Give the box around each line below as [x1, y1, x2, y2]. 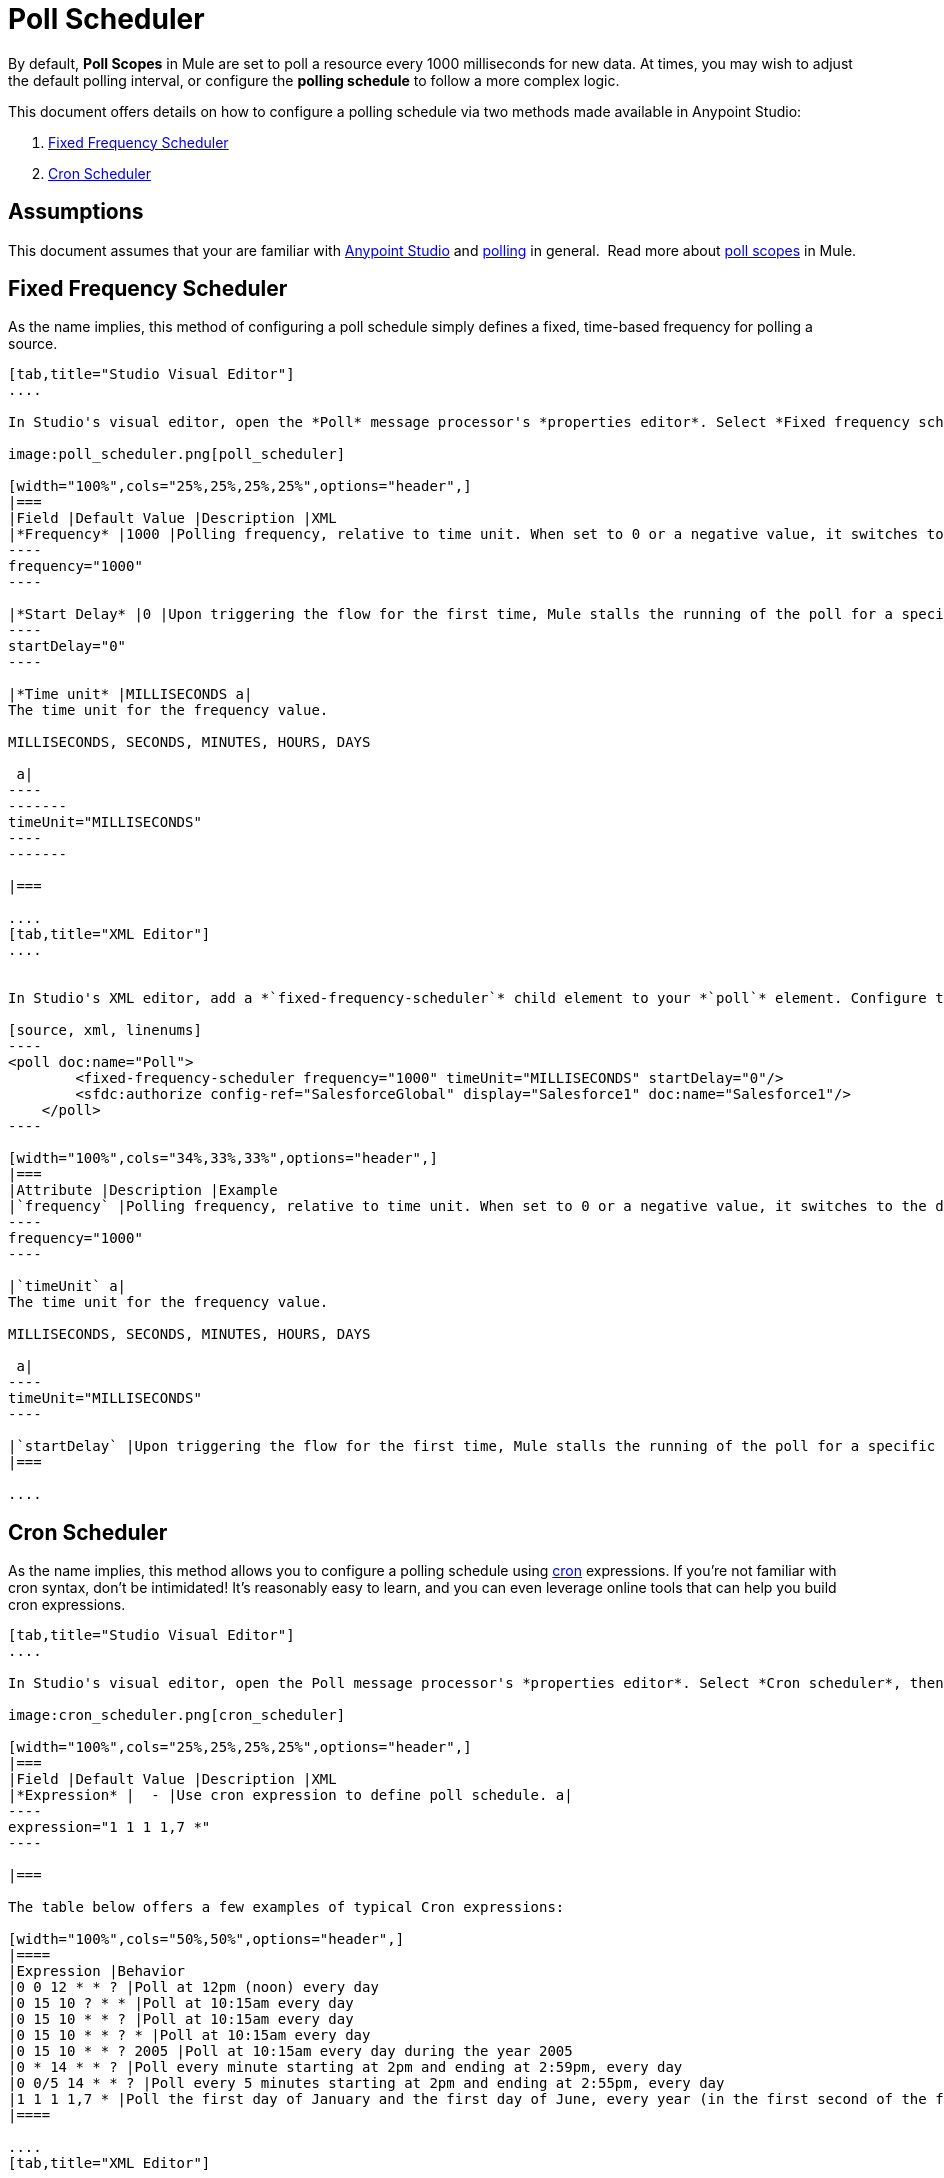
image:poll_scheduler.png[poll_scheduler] [8, 446, 346, 463]
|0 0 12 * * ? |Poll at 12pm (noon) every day [8, 1979, 379, 1996]
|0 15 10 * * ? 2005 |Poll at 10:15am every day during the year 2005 [8, 2043, 573, 2060]
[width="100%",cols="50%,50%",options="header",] [8, 1931, 405, 1948]
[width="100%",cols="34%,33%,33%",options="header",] [8, 1150, 438, 1167]
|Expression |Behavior [8, 1963, 186, 1980]
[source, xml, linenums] [8, 1022, 202, 1039]
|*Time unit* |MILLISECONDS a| [8, 686, 253, 703]
